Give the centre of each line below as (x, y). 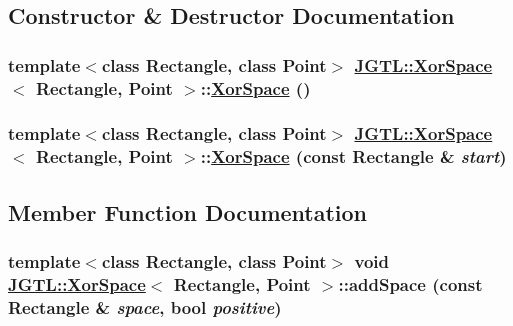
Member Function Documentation (188, 211)
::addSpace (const (410, 283)
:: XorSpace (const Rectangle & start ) (353, 156)
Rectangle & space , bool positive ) (145, 306)
